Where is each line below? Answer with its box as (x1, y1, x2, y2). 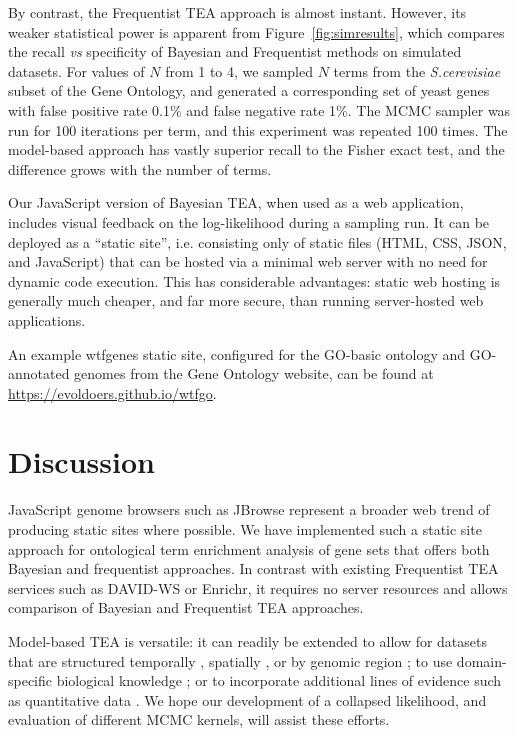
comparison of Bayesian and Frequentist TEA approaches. (8, 597, 364, 618)
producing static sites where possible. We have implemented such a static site (8, 519, 482, 539)
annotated (8, 363, 70, 384)
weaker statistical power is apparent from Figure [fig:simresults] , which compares (8, 21, 505, 42)
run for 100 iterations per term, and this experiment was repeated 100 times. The (8, 119, 508, 140)
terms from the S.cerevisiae (333, 60, 501, 81)
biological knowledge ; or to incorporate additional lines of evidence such (56, 670, 502, 691)
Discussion (8, 441, 155, 482)
